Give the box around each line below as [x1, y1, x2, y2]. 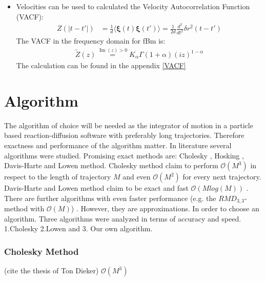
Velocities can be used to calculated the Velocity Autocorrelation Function [16, 1, 250, 11]
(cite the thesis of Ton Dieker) [4, 265, 99, 276]
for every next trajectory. [182, 171, 261, 182]
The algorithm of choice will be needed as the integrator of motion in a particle [4, 119, 253, 130]
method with [4, 203, 45, 214]
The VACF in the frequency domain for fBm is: [16, 35, 166, 46]
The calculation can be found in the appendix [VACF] [16, 60, 186, 71]
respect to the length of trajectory [4, 171, 111, 182]
